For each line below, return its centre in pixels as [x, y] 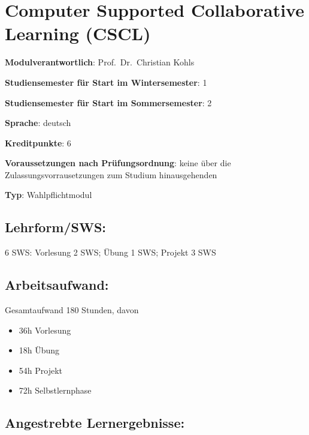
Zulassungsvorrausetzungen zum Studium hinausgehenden [111, 174]
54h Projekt [40, 370]
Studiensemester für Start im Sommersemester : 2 [108, 102]
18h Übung [39, 350]
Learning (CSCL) [78, 33]
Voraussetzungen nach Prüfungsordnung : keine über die [118, 163]
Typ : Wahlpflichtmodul [49, 195]
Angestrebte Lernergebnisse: [95, 423]
